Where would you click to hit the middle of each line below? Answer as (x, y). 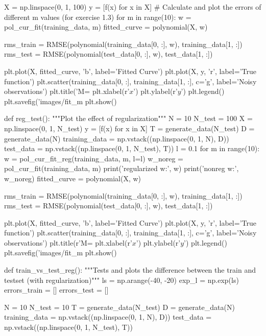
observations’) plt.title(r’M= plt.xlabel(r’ (68, 242)
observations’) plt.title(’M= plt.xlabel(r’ (67, 91)
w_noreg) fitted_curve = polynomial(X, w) (73, 178)
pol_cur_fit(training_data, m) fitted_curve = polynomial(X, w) (106, 27)
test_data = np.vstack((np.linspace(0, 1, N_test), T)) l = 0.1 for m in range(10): (132, 148)
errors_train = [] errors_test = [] (56, 290)
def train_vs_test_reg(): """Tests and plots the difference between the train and (130, 270)
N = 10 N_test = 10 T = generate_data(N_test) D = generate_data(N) (119, 307)
